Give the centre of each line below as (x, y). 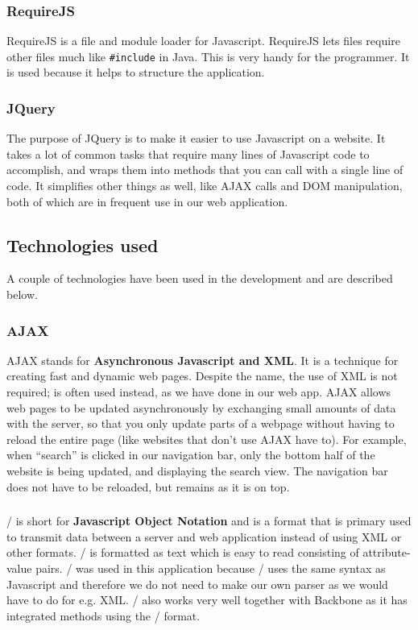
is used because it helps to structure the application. (136, 72)
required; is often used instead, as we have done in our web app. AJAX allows (199, 392)
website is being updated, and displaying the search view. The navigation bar (197, 471)
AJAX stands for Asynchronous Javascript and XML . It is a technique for (203, 360)
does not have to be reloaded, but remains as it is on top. (148, 486)
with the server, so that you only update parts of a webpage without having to (201, 423)
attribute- (387, 552)
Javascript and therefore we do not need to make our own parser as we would (197, 584)
